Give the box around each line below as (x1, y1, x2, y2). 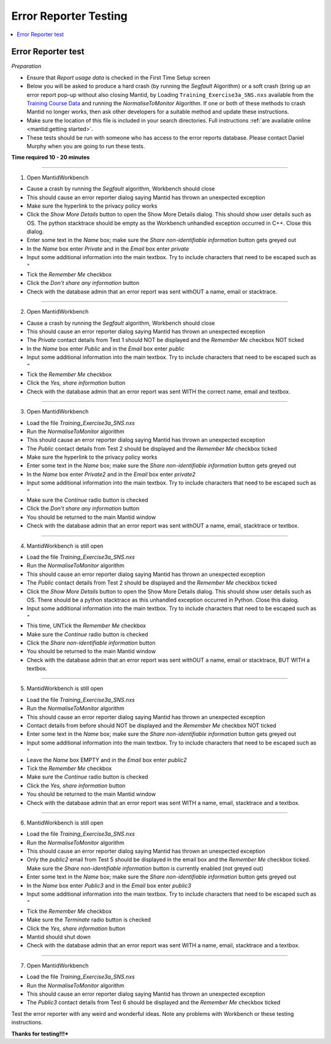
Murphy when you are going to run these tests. (26, 142, 145, 149)
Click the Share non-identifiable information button (26, 639, 156, 646)
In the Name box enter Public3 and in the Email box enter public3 (26, 882, 191, 889)
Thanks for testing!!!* (11, 1030, 69, 1037)
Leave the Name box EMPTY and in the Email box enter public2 (26, 756, 187, 763)
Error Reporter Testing (11, 9, 128, 23)
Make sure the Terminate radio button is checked (26, 916, 151, 923)
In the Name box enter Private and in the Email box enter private (26, 245, 189, 252)
